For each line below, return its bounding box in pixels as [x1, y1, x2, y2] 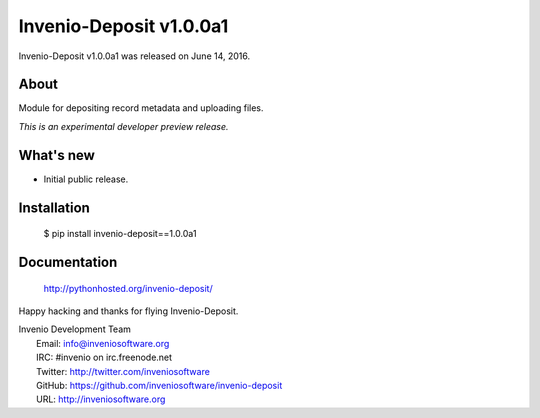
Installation [18, 199, 90, 216]
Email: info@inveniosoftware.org [36, 337, 170, 349]
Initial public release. [43, 173, 129, 185]
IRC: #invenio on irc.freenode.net [36, 351, 173, 364]
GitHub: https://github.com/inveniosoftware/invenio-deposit [36, 379, 283, 391]
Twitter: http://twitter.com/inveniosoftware [36, 365, 210, 377]
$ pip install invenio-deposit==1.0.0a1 [43, 228, 197, 240]
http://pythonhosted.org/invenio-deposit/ [43, 282, 214, 294]
